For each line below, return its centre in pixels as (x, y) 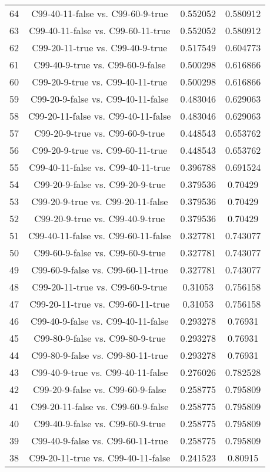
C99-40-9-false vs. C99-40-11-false (100, 321)
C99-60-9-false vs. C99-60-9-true (100, 252)
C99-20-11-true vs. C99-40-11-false (100, 458)
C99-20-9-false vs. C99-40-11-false (100, 99)
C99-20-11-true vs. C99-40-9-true (100, 47)
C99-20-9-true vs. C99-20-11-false (100, 201)
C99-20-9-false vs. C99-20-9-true (100, 184)
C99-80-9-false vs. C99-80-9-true (100, 338)
